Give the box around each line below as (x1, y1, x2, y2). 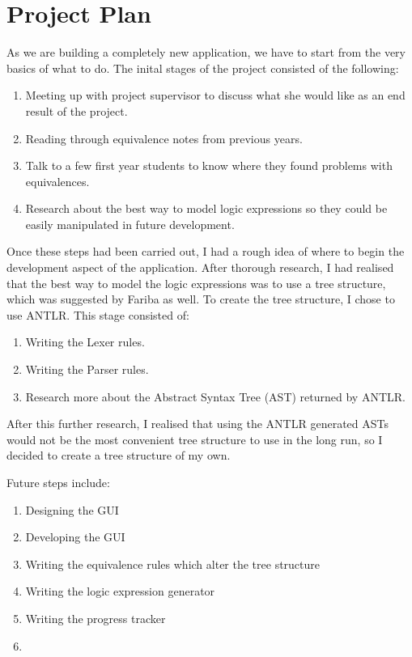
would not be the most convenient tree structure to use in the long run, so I (6, 430, 383, 447)
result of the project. (25, 102, 128, 119)
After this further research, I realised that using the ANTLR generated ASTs (6, 415, 389, 432)
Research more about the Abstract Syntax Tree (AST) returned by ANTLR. (25, 388, 406, 405)
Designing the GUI (25, 501, 119, 518)
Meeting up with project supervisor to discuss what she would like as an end (25, 87, 406, 104)
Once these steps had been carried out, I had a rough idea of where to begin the (6, 243, 405, 260)
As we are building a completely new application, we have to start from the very (6, 44, 406, 61)
